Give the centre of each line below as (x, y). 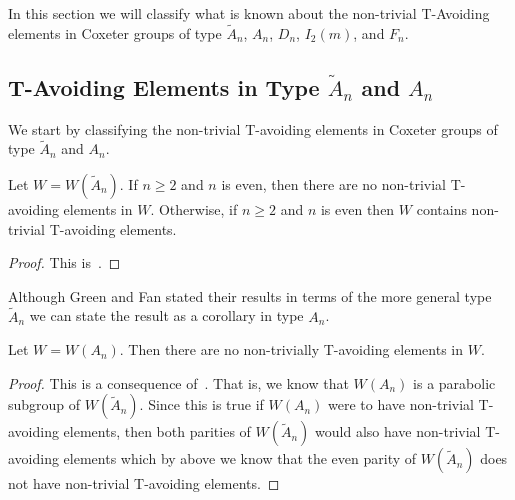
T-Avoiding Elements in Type (164, 86)
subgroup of (44, 404)
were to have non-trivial (401, 404)
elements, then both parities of (157, 431)
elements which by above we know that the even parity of (240, 458)
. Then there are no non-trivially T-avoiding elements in (291, 349)
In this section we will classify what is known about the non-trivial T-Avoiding (249, 13)
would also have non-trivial (398, 431)
